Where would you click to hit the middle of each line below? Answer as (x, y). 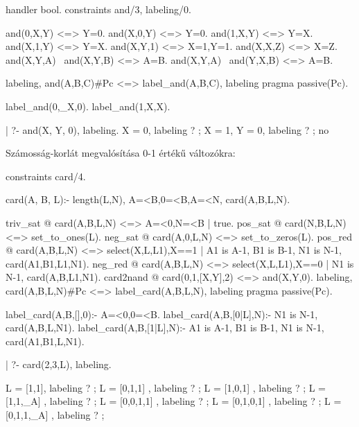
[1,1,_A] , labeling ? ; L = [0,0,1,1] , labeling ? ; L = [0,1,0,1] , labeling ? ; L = (174, 401)
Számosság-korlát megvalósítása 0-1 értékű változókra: (121, 153)
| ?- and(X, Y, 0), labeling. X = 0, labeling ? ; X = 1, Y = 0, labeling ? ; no (167, 129)
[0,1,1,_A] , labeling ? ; (55, 415)
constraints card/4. (46, 176)
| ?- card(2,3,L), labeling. (59, 364)
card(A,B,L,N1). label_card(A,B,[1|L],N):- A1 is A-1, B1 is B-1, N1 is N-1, (165, 328)
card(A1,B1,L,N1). (45, 341)
